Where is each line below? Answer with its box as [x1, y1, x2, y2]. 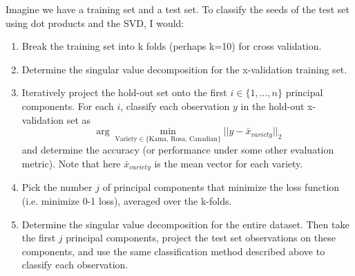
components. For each [21, 98, 114, 113]
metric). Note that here [21, 156, 121, 170]
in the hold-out [240, 98, 305, 113]
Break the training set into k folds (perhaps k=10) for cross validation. [21, 39, 322, 53]
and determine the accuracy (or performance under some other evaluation [21, 142, 334, 157]
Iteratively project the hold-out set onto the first [21, 85, 227, 100]
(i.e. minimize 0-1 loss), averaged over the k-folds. [21, 194, 232, 208]
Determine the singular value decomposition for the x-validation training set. [21, 62, 347, 76]
